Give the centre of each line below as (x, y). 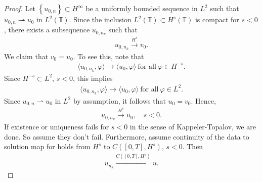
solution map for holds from (47, 146)
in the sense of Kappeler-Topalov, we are (193, 127)
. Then (193, 146)
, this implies (93, 78)
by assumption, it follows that (119, 100)
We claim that (26, 56)
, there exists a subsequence (47, 30)
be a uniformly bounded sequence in (142, 8)
